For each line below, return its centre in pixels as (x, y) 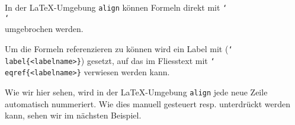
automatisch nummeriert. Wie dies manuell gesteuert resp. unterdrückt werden (148, 103)
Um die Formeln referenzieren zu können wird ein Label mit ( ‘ (119, 48)
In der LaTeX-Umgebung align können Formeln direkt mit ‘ (116, 7)
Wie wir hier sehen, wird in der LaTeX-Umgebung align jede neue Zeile (136, 92)
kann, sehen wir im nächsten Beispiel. (73, 115)
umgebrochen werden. (44, 29)
